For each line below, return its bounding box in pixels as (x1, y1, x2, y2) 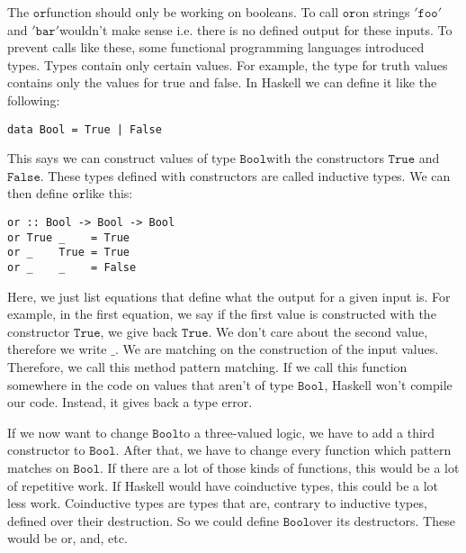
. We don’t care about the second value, (208, 322, 428, 340)
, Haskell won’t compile (324, 375, 453, 394)
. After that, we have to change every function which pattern (115, 440, 452, 459)
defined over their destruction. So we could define (7, 511, 279, 530)
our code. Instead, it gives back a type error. (7, 393, 253, 412)
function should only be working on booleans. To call (46, 3, 339, 21)
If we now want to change (7, 422, 148, 441)
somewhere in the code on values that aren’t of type (7, 375, 294, 394)
